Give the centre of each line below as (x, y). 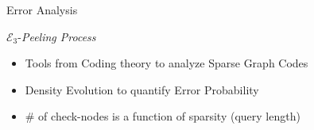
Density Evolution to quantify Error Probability (142, 89)
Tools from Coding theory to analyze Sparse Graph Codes (167, 63)
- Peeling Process (57, 36)
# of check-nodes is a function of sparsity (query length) (163, 116)
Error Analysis (42, 10)
